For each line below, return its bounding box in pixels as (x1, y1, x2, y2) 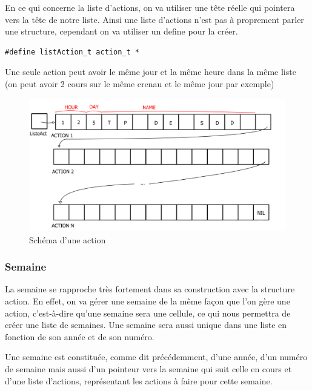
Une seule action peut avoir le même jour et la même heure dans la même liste (5, 65, 296, 78)
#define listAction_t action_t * (5, 47, 139, 56)
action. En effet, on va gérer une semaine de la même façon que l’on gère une (5, 295, 290, 307)
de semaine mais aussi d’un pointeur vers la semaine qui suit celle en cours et (5, 362, 292, 375)
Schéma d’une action (29, 233, 106, 246)
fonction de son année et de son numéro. (5, 330, 154, 343)
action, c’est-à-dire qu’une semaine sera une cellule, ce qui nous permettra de (5, 306, 291, 319)
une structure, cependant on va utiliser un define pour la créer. (5, 25, 238, 38)
